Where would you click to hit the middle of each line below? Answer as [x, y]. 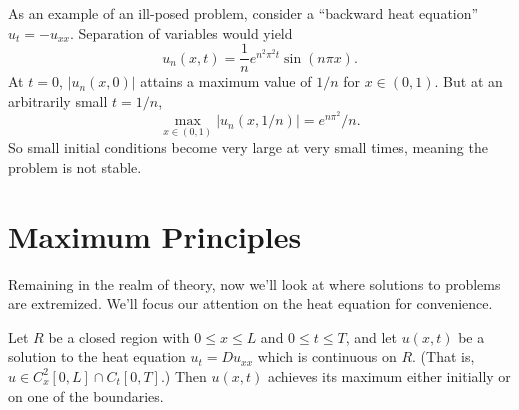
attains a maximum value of [226, 81]
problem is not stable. [75, 166]
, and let [371, 336]
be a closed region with [119, 336]
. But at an [468, 81]
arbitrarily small [58, 100]
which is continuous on [327, 356]
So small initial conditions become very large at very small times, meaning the [248, 147]
